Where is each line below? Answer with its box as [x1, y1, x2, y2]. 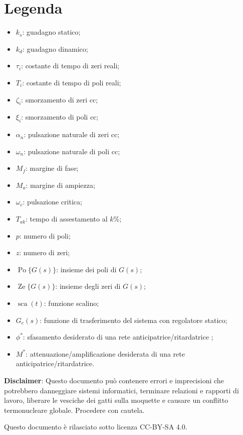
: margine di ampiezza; [26, 179, 95, 190]
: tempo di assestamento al [26, 213, 108, 224]
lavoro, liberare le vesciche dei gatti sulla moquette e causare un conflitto [4, 395, 228, 405]
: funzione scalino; [44, 298, 99, 308]
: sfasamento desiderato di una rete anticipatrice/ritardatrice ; [23, 332, 213, 342]
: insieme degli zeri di [55, 281, 121, 291]
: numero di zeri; [19, 247, 70, 258]
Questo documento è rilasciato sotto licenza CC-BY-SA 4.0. [4, 421, 187, 432]
